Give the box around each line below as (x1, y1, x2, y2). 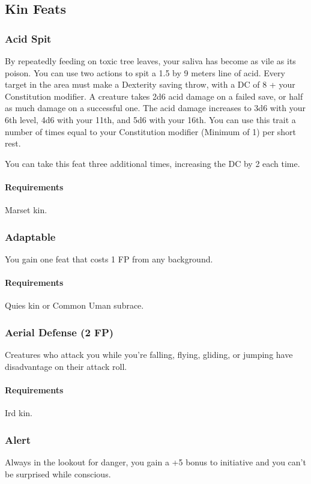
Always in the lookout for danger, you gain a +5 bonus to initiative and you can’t (5, 455, 306, 468)
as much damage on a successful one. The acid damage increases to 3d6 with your (5, 101, 306, 114)
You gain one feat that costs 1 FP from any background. (5, 252, 213, 265)
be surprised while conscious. (5, 467, 111, 480)
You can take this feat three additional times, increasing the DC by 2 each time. (5, 157, 300, 169)
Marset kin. (5, 204, 47, 216)
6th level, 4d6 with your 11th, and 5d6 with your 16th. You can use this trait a (5, 113, 296, 126)
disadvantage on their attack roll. (5, 360, 127, 372)
